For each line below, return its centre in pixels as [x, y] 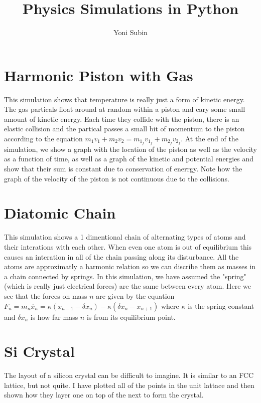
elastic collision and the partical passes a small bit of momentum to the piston [124, 129]
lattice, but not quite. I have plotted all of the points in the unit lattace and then [129, 385]
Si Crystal [39, 351]
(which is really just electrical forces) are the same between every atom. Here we [127, 286]
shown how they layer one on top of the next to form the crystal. [104, 395]
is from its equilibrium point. [131, 317]
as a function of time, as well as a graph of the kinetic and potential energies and [129, 159]
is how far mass [54, 317]
